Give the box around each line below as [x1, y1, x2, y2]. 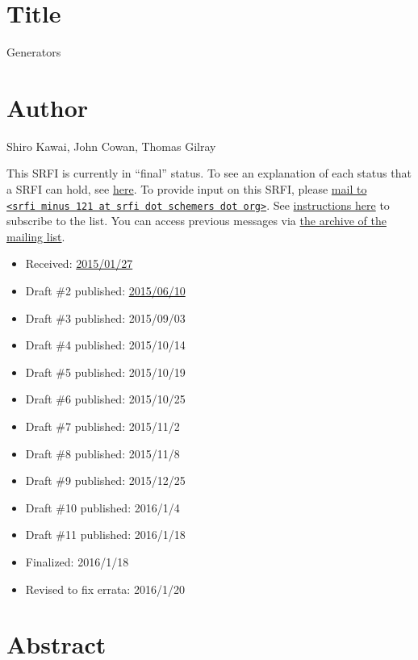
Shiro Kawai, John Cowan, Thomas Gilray [6, 137, 216, 154]
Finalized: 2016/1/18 [25, 553, 129, 570]
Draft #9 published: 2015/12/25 [25, 472, 186, 489]
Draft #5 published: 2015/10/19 [25, 363, 186, 380]
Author [6, 90, 89, 123]
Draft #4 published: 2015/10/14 [25, 336, 186, 353]
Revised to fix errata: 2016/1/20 [25, 580, 185, 597]
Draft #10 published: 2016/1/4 [25, 499, 180, 516]
